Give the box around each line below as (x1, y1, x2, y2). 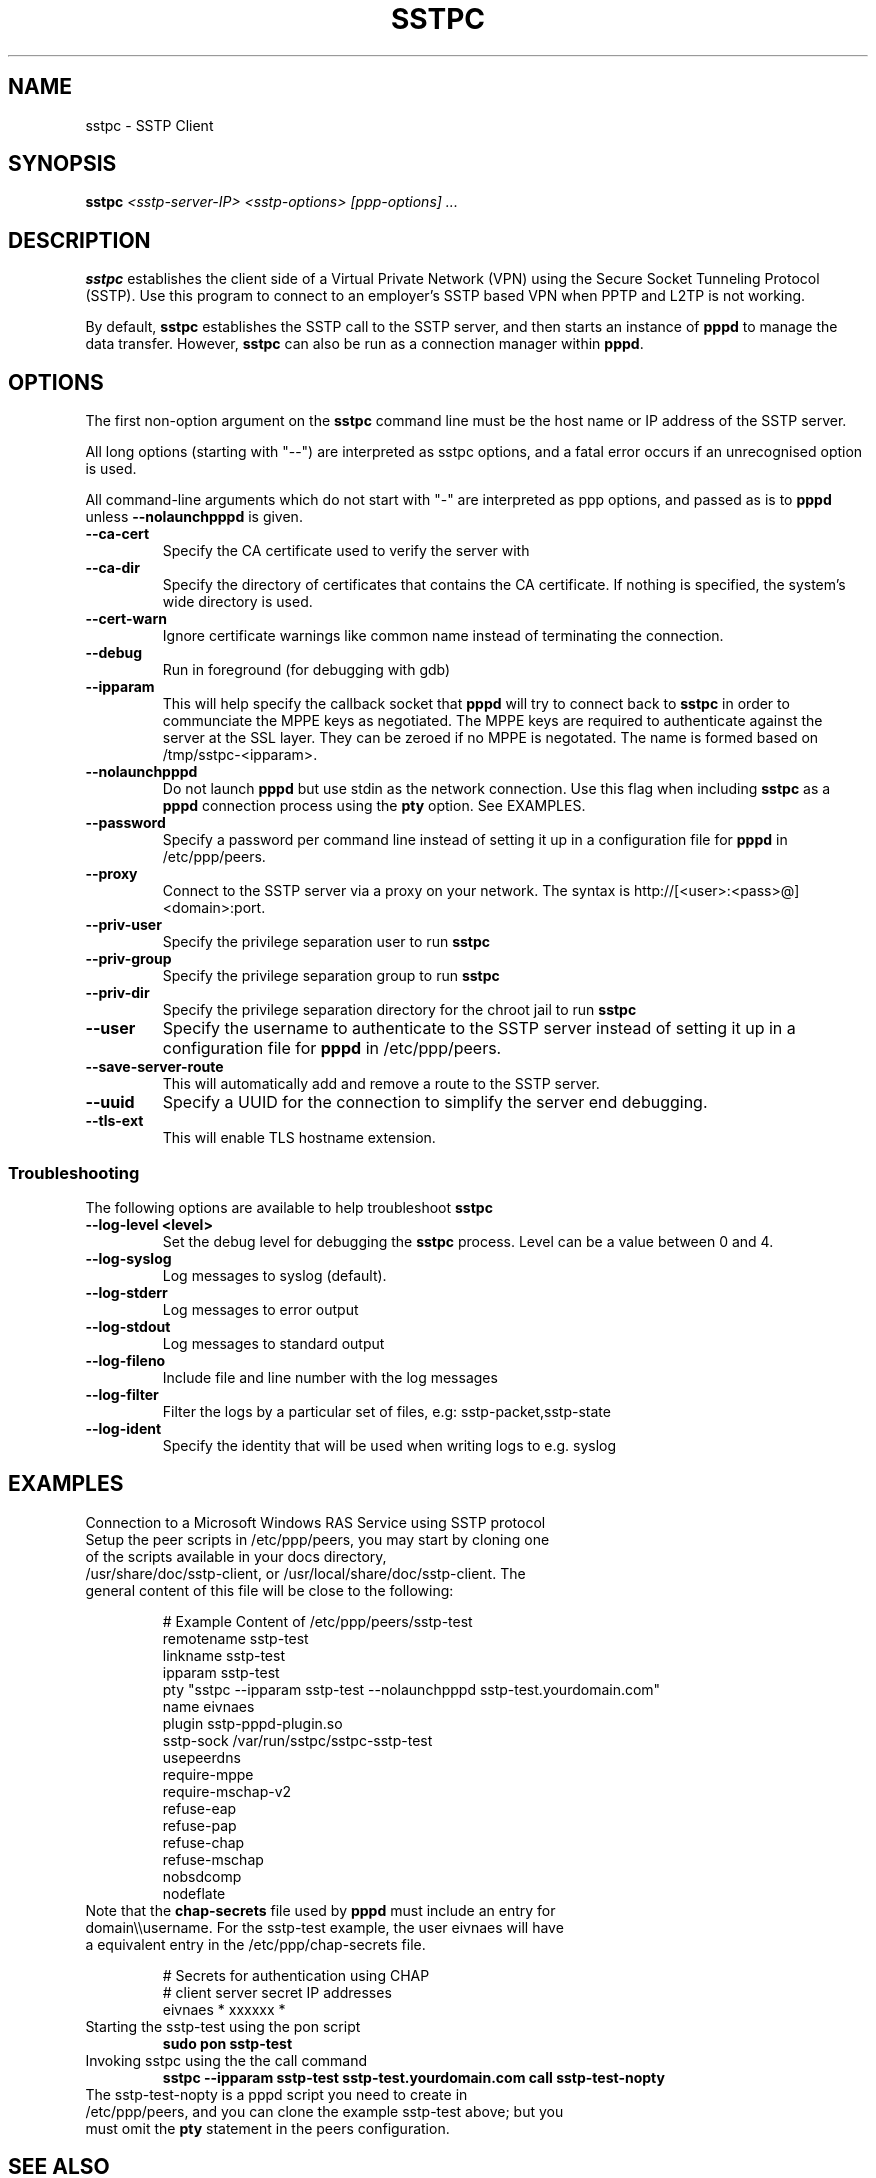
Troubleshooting (8, 1162, 140, 1183)
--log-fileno (85, 1351, 166, 1369)
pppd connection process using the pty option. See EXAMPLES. (162, 797, 586, 815)
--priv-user (85, 916, 162, 934)
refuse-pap (162, 1816, 237, 1834)
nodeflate (162, 1884, 226, 1902)
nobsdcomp (162, 1867, 242, 1885)
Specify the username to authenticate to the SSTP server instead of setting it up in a (162, 1018, 796, 1039)
